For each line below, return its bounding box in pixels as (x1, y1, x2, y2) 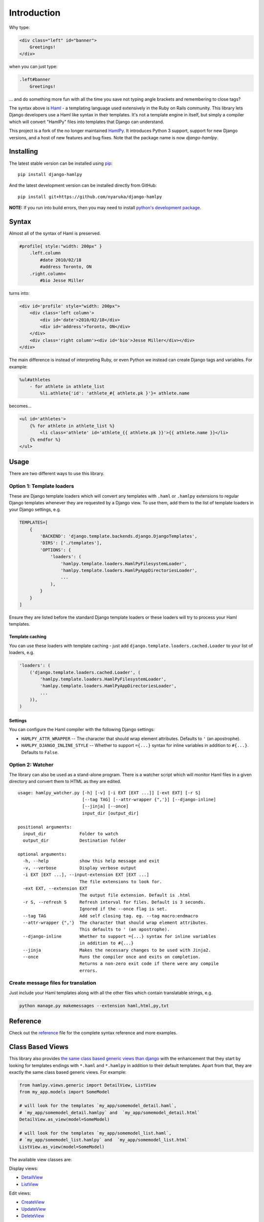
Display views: (9, 1165, 39, 1171)
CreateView (21, 1199, 45, 1205)
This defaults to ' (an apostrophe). (79, 927, 170, 932)
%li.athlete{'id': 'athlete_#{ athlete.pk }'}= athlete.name (40, 391, 190, 396)
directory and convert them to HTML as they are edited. (9, 779, 122, 785)
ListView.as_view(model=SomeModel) (19, 1144, 105, 1150)
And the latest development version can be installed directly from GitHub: (9, 182, 157, 188)
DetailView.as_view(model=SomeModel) (19, 1116, 110, 1122)
